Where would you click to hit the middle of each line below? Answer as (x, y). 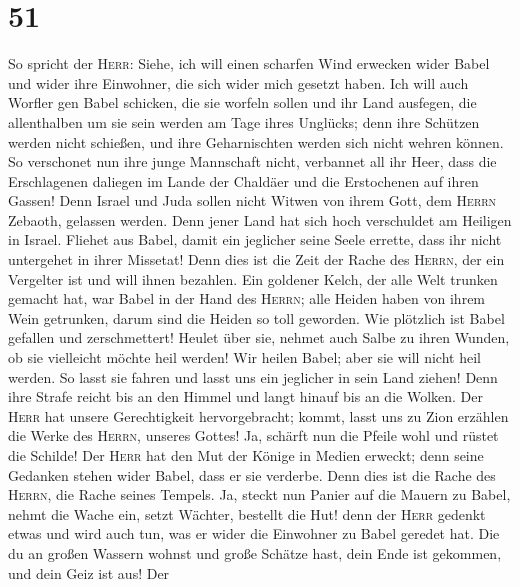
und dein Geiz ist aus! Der (89, 572)
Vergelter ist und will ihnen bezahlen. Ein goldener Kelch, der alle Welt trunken (253, 278)
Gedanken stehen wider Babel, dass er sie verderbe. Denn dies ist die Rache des (252, 474)
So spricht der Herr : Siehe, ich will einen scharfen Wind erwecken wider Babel (249, 63)
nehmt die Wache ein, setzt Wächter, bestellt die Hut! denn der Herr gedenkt (247, 513)
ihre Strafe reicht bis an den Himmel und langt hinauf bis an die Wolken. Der (245, 396)
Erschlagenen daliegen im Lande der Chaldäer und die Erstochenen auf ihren (243, 180)
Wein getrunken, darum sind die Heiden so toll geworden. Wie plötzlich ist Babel (256, 317)
